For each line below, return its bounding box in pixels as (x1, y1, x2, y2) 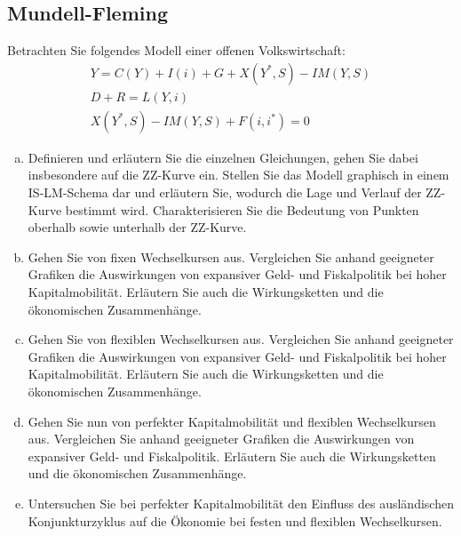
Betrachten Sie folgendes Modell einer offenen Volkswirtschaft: (7, 41, 346, 60)
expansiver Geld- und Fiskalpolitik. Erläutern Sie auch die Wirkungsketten (28, 446, 436, 465)
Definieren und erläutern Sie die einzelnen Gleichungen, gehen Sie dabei (28, 148, 418, 166)
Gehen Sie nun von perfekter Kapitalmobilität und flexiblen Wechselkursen (28, 412, 436, 430)
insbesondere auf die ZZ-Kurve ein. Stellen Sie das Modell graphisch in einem (28, 165, 449, 184)
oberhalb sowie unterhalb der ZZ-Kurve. (28, 218, 247, 236)
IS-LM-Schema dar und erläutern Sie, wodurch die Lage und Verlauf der (28, 183, 422, 202)
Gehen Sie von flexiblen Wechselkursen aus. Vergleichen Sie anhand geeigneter (28, 330, 454, 348)
